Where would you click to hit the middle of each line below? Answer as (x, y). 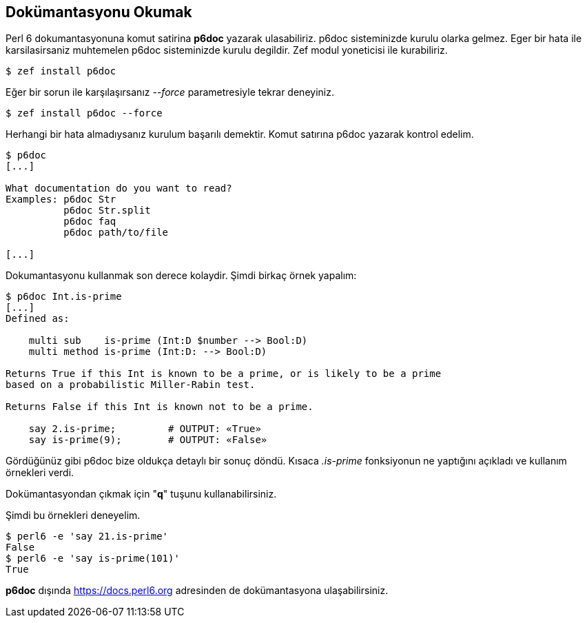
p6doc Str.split (107, 211)
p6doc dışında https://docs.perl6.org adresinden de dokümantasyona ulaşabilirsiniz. (197, 591)
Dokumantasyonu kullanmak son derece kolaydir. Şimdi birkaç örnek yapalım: (181, 276)
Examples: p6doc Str (61, 200)
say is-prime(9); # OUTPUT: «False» (148, 440)
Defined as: (38, 319)
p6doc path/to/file (116, 233)
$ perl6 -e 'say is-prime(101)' (93, 559)
